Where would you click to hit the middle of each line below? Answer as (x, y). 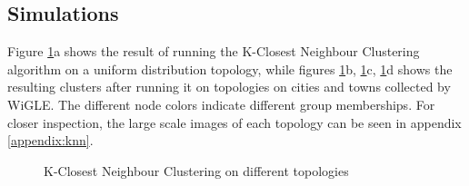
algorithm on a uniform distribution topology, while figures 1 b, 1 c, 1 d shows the (230, 69)
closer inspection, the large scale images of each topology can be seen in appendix (234, 122)
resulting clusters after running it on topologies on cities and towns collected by (229, 87)
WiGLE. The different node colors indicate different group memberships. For (221, 104)
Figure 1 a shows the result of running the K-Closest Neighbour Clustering (214, 51)
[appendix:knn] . (50, 140)
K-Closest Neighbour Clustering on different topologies (196, 170)
